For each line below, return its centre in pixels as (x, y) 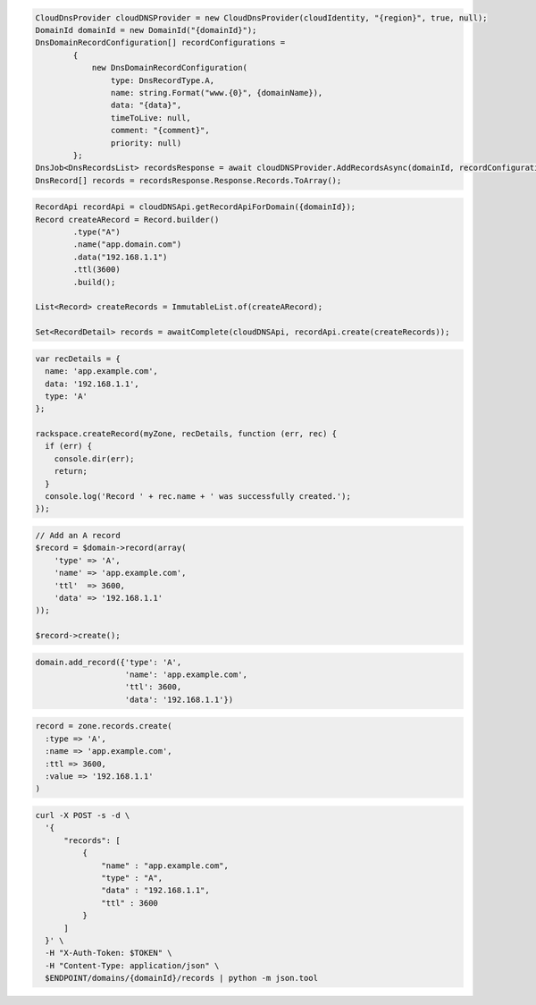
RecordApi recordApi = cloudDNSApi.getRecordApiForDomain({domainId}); (196, 207)
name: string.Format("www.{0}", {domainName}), (217, 93)
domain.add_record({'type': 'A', (109, 662)
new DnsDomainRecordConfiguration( (169, 68)
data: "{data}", (146, 106)
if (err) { (69, 446)
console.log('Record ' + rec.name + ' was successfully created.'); (198, 497)
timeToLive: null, (151, 118)
